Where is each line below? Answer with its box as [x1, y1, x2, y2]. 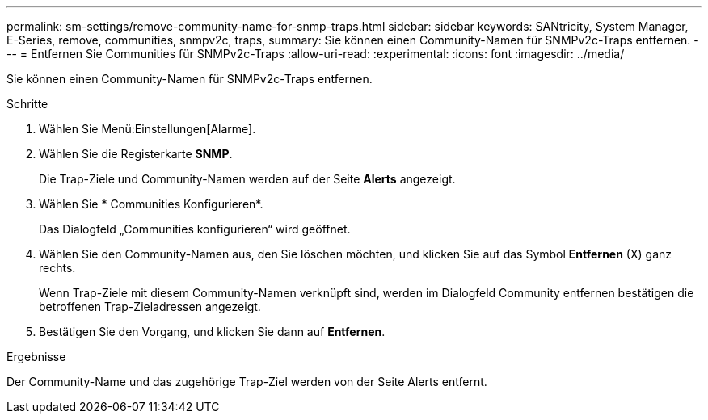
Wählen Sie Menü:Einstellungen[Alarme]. [39, 122, 256, 136]
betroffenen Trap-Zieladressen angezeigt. [39, 300, 261, 313]
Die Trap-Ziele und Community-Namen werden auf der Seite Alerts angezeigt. [39, 172, 456, 186]
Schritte [6, 97, 48, 111]
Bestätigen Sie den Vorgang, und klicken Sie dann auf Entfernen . [39, 325, 386, 338]
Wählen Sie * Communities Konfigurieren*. [39, 197, 263, 211]
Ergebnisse [6, 350, 66, 363]
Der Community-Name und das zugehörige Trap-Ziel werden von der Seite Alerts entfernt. [6, 375, 487, 388]
